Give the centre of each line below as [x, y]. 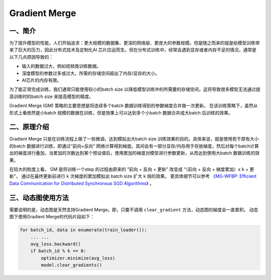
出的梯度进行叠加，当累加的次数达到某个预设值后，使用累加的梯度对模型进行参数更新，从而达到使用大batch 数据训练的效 [134, 153]
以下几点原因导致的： [31, 57]
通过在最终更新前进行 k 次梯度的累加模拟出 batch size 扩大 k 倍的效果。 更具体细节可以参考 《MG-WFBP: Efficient [139, 176]
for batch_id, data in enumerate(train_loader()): [84, 230]
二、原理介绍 [29, 127]
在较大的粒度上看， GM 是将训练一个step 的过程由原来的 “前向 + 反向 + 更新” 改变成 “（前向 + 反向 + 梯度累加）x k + [129, 169]
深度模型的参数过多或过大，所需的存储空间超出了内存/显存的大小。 [91, 73]
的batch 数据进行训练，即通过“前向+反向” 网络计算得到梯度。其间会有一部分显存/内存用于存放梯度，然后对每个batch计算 [134, 146]
